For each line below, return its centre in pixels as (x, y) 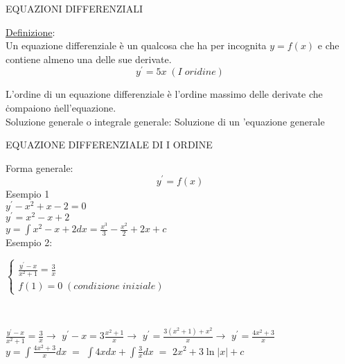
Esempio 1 (28, 193)
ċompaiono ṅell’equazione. (61, 108)
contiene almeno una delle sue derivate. (89, 59)
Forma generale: (39, 167)
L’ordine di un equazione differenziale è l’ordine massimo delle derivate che (164, 94)
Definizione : (30, 32)
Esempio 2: (29, 242)
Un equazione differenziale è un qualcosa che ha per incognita (136, 45)
